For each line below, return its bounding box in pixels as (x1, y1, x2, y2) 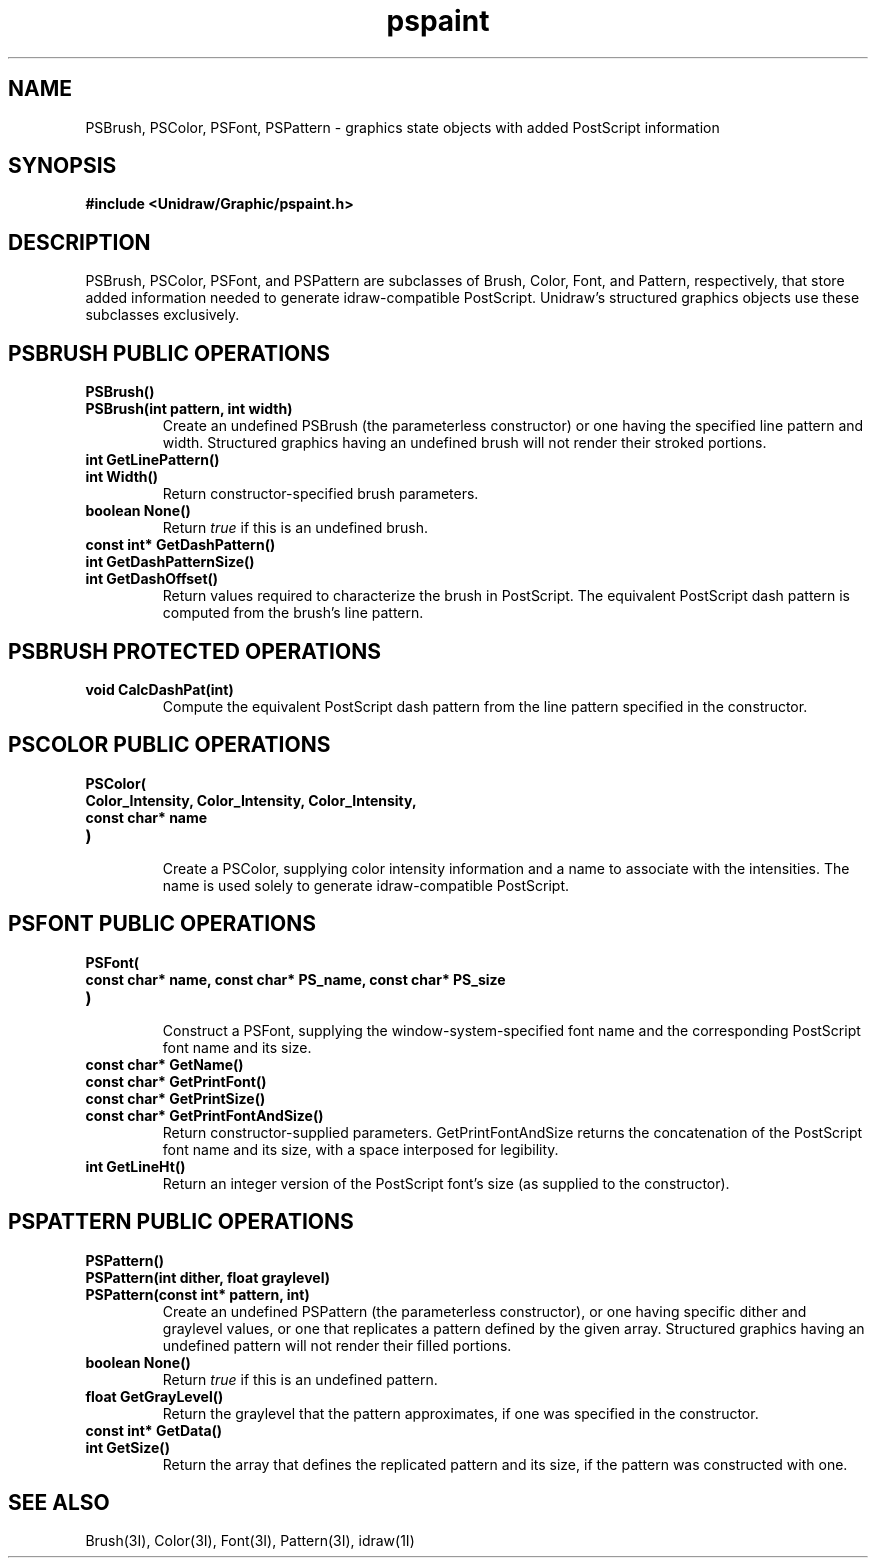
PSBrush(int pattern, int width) (85, 400, 293, 418)
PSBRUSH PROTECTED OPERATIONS (8, 638, 381, 664)
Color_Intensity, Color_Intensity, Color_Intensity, (85, 791, 417, 809)
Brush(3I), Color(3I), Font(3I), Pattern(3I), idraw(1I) (85, 1532, 415, 1550)
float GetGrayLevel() (85, 1387, 224, 1405)
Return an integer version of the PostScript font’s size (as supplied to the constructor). (162, 1174, 730, 1192)
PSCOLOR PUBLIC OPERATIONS (8, 732, 331, 758)
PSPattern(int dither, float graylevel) (85, 1268, 330, 1286)
